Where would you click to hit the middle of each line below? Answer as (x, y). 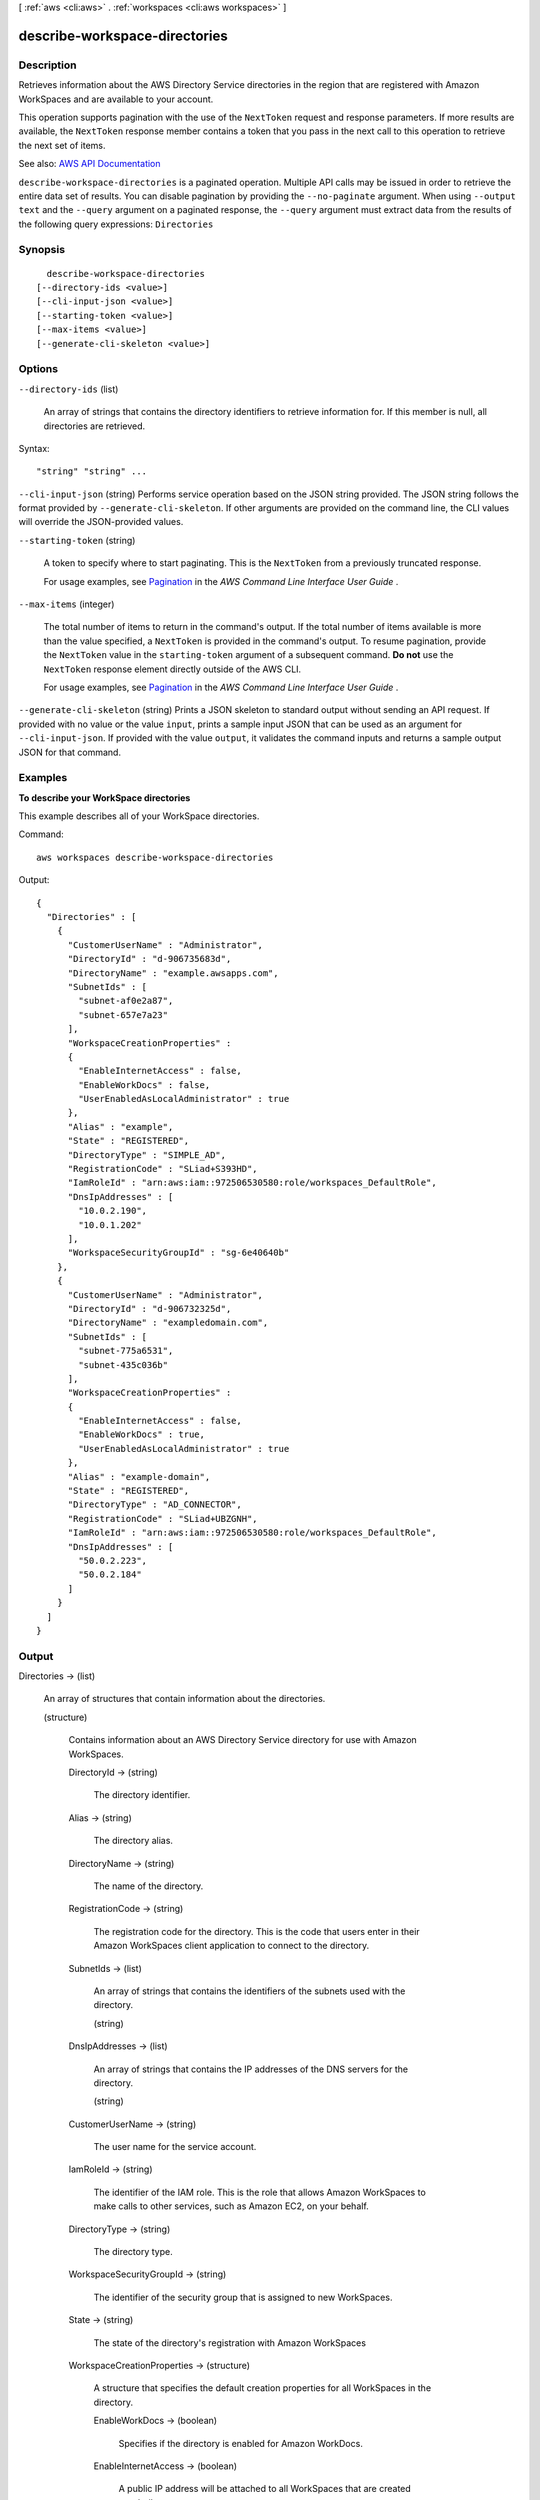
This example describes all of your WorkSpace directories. (139, 816)
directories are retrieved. (94, 426)
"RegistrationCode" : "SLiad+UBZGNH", (163, 1518)
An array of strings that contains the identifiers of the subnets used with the (249, 1991)
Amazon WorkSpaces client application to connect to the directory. (231, 1946)
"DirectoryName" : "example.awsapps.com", (173, 973)
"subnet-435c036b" (123, 1364)
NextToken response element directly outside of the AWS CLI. (172, 669)
